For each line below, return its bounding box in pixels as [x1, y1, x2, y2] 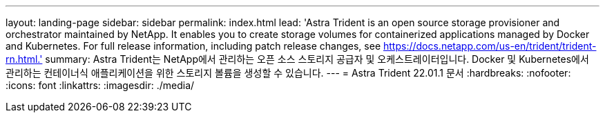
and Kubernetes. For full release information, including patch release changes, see [6, 40, 381, 52]
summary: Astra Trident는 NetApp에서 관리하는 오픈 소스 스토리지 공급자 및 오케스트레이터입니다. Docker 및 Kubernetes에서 [45, 53, 589, 65]
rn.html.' [6, 53, 43, 65]
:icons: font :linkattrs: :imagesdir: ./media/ [6, 79, 195, 91]
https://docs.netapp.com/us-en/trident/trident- [383, 40, 597, 52]
